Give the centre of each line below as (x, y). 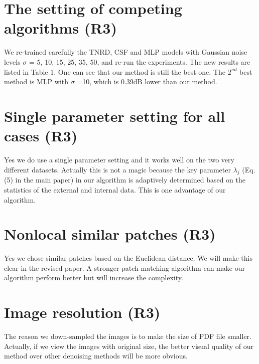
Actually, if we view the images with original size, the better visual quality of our (129, 346)
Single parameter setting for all (115, 116)
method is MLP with (36, 81)
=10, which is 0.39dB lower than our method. (147, 81)
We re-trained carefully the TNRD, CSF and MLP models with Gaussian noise (126, 52)
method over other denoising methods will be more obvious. (96, 356)
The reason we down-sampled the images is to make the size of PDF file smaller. (128, 336)
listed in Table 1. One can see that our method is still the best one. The (115, 71)
